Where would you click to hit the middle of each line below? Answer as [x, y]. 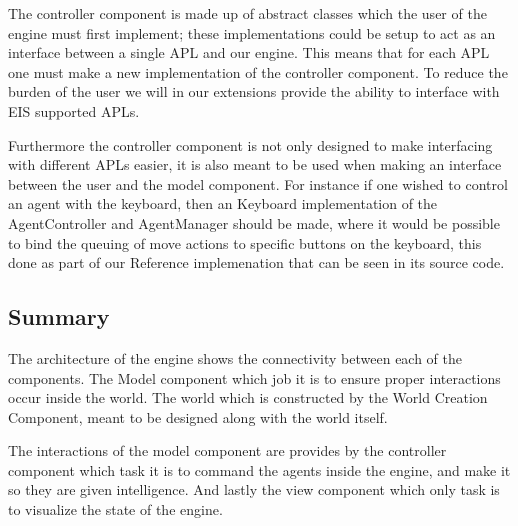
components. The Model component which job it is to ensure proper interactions [254, 377]
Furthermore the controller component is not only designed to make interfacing [250, 144]
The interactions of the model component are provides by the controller [227, 450]
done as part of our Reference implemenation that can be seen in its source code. [256, 262]
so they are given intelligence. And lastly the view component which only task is [254, 489]
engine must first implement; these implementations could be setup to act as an [252, 32]
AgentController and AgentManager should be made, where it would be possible [254, 222]
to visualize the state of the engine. [115, 509]
